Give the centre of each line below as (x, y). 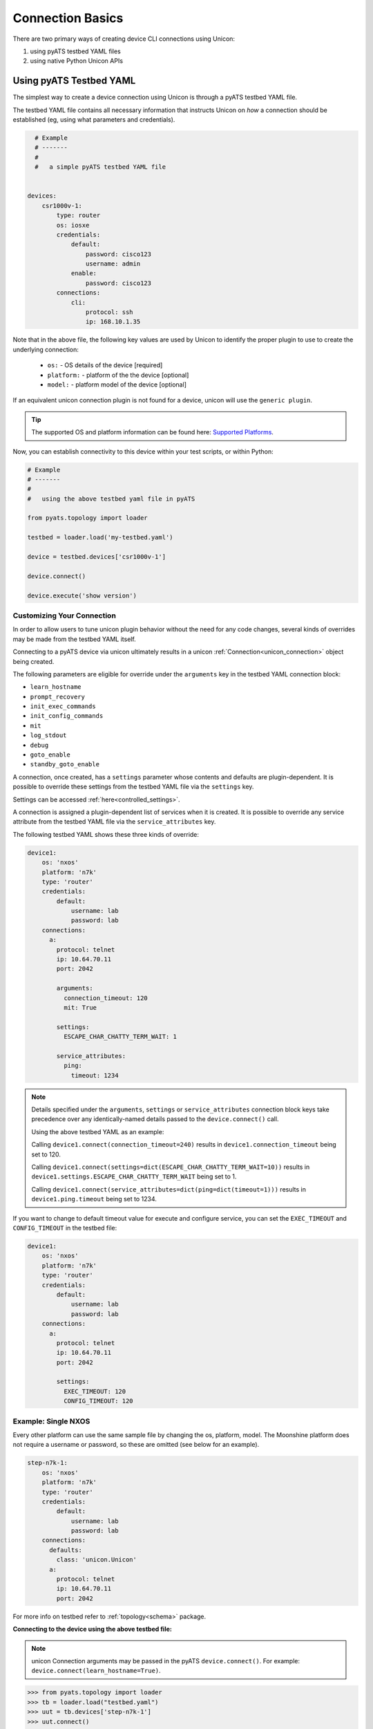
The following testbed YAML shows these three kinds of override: (106, 834)
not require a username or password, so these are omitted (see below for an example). (136, 1445)
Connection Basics (68, 18)
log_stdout (48, 736)
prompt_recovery (58, 696)
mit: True (80, 1007)
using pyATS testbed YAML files (75, 51)
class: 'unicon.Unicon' (97, 1560)
